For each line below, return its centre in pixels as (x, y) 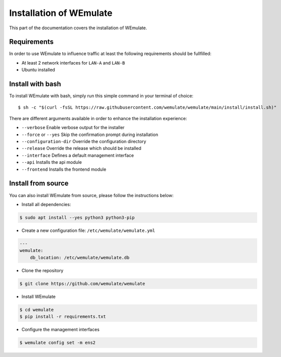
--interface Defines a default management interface (78, 155)
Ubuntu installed (38, 70)
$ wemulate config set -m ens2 (58, 342)
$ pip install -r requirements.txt (63, 317)
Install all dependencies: (46, 204)
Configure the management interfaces (60, 329)
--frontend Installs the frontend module (64, 169)
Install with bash (35, 84)
